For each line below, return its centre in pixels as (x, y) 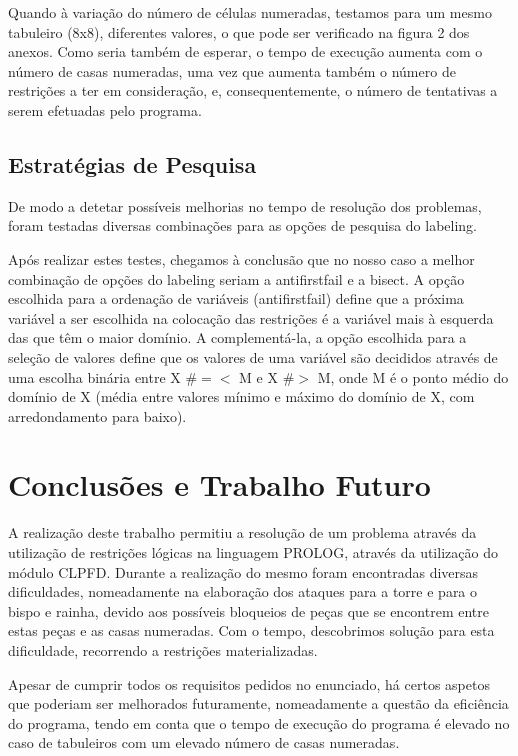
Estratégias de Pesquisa (132, 163)
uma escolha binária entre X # (103, 376)
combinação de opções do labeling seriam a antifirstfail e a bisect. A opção (236, 278)
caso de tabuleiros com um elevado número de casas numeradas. (204, 742)
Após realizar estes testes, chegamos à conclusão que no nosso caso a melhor (241, 258)
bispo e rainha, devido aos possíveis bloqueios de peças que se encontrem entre (248, 610)
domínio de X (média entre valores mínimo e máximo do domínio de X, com (241, 396)
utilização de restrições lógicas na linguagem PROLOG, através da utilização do (253, 552)
